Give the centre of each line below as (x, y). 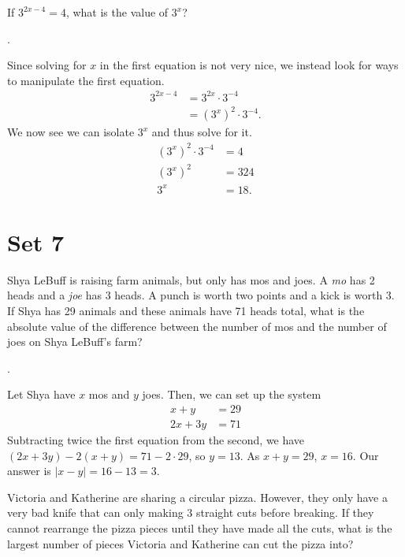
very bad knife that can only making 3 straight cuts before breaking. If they (191, 512)
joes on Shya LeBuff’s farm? (75, 342)
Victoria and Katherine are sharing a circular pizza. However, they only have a (197, 497)
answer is (29, 471)
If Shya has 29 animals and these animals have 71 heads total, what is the (186, 310)
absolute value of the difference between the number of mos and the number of (197, 326)
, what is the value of (117, 12)
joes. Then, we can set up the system (232, 394)
